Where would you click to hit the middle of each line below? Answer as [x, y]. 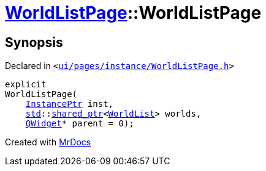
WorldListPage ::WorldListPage [133, 13]
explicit [26, 85]
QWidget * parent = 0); [80, 124]
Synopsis [34, 42]
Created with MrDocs [48, 142]
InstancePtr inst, [70, 104]
